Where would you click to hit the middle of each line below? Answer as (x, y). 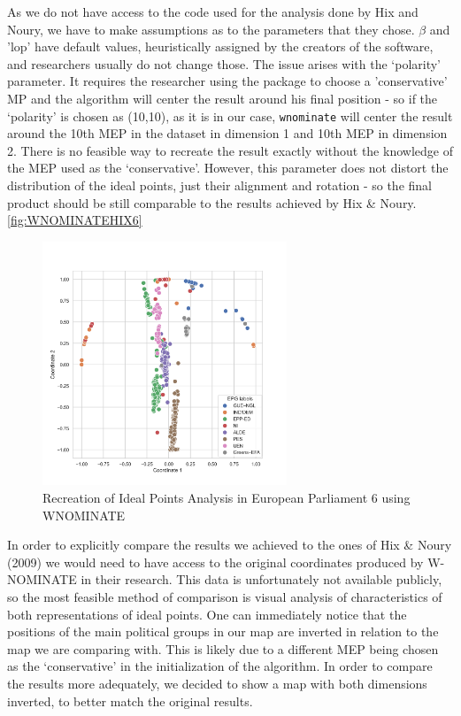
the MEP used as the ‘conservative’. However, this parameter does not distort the (228, 168)
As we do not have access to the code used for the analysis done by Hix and (213, 12)
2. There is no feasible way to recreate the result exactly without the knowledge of (230, 150)
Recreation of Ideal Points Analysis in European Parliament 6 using (227, 497)
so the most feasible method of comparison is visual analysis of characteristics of (225, 596)
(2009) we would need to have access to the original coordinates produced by (215, 562)
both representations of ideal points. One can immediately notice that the (207, 614)
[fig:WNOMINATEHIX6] (75, 220)
